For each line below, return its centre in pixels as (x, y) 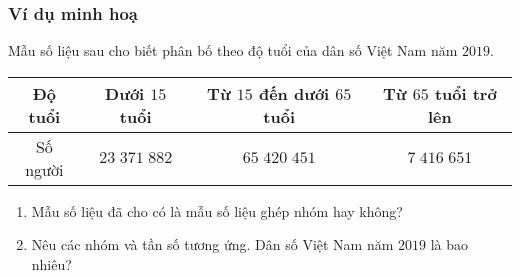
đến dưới (294, 93)
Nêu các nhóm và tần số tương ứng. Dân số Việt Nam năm (212, 244)
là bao (449, 244)
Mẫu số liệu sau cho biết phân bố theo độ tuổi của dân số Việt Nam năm (233, 50)
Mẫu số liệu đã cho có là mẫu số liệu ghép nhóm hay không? (217, 210)
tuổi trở (465, 93)
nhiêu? (51, 264)
